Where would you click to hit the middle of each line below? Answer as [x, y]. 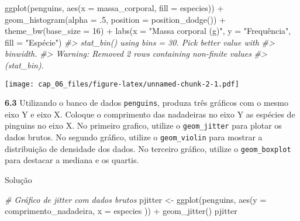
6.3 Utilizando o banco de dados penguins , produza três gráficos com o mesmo [147, 103]
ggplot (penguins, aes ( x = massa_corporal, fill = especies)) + [114, 8]
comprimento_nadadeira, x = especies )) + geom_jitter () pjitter [121, 211]
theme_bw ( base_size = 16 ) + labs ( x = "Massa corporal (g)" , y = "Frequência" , [148, 31]
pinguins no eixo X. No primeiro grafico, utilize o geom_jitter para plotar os [143, 125]
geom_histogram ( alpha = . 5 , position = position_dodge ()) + [115, 19]
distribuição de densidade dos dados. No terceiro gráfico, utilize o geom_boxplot [148, 148]
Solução [18, 180]
